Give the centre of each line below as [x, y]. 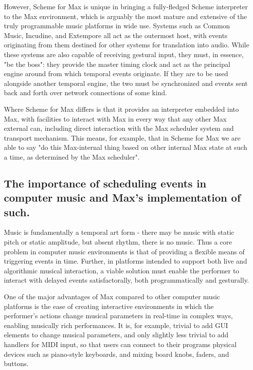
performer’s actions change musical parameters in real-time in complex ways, [118, 316]
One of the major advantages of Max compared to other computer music [112, 297]
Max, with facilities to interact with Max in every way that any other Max [115, 118]
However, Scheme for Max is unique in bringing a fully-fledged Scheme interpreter [126, 6]
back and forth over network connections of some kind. [86, 92]
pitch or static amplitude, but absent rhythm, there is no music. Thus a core [118, 242]
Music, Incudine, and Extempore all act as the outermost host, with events [116, 35]
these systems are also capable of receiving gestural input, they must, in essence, [124, 54]
